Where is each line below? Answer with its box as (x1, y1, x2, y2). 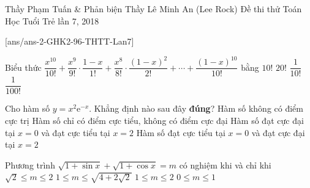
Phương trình (5, 158, 55, 171)
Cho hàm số (5, 102, 50, 115)
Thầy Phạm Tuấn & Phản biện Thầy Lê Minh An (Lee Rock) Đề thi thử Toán (5, 2, 302, 15)
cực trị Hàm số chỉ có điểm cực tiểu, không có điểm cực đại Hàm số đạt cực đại (5, 114, 304, 126)
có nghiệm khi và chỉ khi (179, 158, 271, 171)
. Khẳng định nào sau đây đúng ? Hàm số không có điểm (89, 102, 303, 115)
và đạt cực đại (251, 126, 305, 139)
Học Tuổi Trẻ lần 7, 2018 (5, 14, 99, 27)
